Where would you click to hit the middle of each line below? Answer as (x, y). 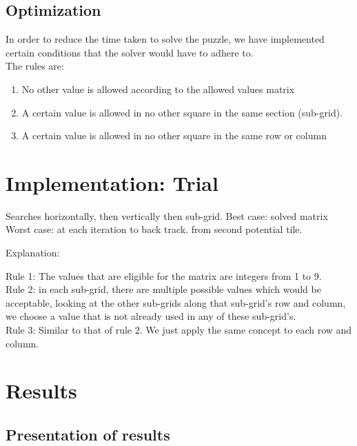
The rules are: (35, 66)
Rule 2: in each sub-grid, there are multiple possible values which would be (163, 289)
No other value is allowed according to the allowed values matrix (158, 89)
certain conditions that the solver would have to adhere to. (130, 52)
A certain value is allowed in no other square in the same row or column (174, 135)
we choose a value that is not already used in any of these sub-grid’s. (151, 316)
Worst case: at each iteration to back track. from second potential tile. (154, 229)
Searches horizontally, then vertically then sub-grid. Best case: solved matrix (167, 215)
